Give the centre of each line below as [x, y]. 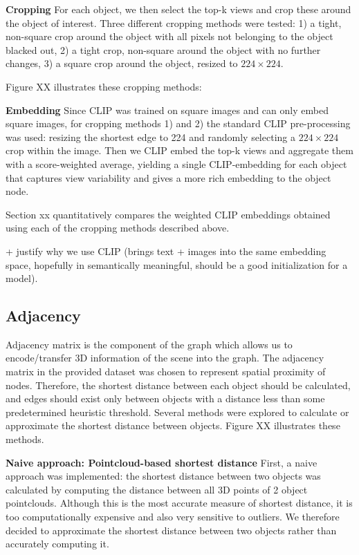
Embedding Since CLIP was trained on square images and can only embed [167, 110]
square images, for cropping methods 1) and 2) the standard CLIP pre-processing [178, 123]
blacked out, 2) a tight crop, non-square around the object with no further [163, 49]
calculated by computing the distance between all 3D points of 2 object [157, 489]
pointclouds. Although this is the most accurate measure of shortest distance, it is [179, 503]
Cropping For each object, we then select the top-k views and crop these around [178, 9]
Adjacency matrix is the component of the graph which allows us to [149, 344]
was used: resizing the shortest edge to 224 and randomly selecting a [150, 137]
